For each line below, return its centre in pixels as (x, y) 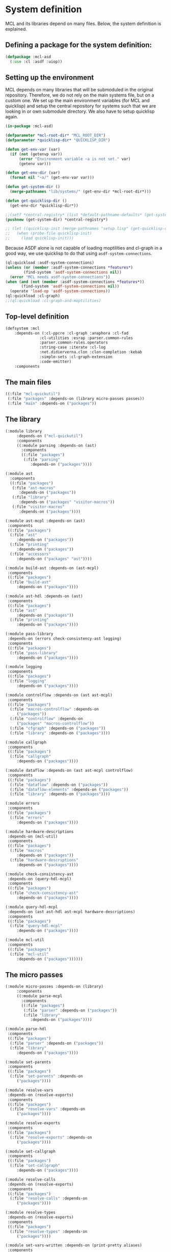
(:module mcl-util (25, 940)
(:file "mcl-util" (30, 954)
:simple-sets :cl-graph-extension (76, 357)
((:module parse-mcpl (39, 996)
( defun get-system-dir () (33, 187)
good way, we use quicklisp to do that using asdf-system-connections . (79, 253)
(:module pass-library (29, 634)
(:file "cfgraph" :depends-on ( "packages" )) (58, 728)
